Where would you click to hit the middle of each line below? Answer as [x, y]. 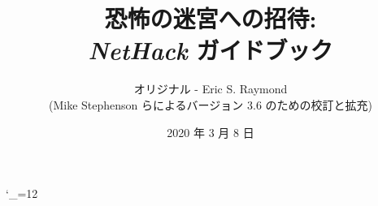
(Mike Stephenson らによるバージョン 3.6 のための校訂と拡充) [211, 104]
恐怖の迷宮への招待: [211, 18]
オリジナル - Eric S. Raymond [211, 89]
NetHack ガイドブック [211, 50]
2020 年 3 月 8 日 [211, 132]
